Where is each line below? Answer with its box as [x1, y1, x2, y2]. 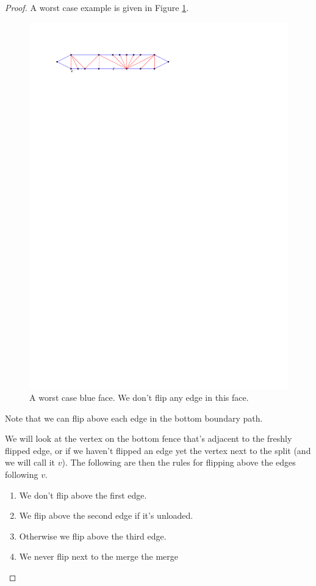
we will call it [5, 456, 56, 469]
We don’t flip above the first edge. [19, 488, 147, 501]
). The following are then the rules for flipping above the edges [62, 456, 296, 469]
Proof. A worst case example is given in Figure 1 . [5, 1, 189, 13]
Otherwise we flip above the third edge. [19, 529, 167, 542]
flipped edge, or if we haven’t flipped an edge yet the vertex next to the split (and [5, 444, 311, 456]
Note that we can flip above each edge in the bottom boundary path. [5, 411, 263, 424]
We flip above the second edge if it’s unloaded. [19, 509, 193, 522]
